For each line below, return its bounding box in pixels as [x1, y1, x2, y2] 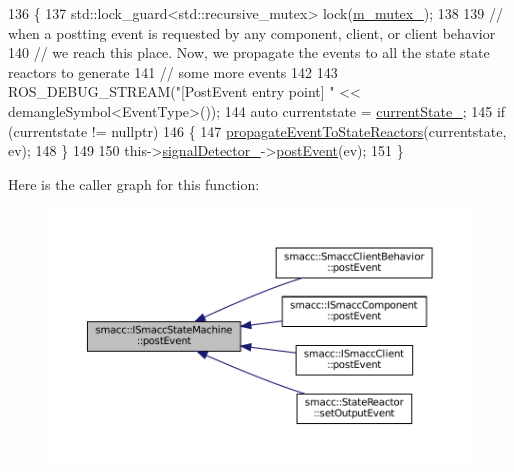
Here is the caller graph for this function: [8, 173, 260, 194]
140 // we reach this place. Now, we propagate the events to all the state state [8, 42, 490, 63]
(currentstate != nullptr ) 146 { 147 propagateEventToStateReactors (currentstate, [8, 120, 507, 141]
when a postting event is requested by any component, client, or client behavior [8, 22, 496, 43]
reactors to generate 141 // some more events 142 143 [8, 61, 338, 82]
